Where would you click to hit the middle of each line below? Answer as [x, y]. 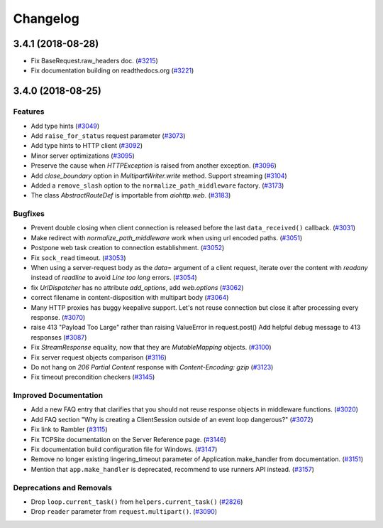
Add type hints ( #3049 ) [65, 126]
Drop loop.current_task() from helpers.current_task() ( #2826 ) [137, 502]
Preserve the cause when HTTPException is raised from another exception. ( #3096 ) [154, 166]
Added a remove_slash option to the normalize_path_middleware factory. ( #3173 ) [157, 185]
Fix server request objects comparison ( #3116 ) [99, 357]
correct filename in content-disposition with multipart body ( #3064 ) [130, 298]
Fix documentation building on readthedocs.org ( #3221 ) [112, 70]
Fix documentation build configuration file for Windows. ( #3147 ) [124, 449]
